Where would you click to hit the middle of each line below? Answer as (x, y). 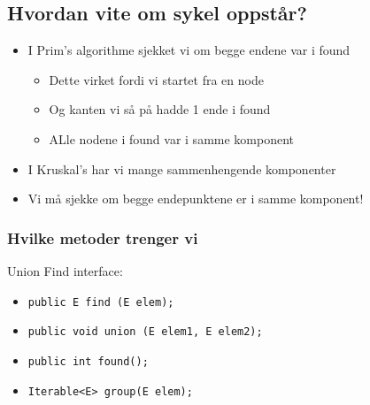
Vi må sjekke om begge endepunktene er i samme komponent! (196, 199)
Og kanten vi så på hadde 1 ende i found (160, 109)
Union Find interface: (65, 270)
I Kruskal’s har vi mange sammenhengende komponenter (182, 168)
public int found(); (88, 361)
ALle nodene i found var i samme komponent (172, 138)
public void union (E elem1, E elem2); (145, 332)
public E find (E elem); (101, 302)
